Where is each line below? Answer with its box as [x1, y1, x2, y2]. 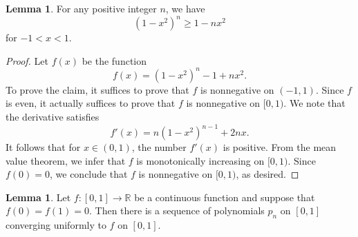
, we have [165, 1, 205, 15]
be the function [82, 53, 147, 68]
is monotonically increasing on [136, 153, 265, 167]
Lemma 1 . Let [6, 189, 71, 204]
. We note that [283, 96, 346, 110]
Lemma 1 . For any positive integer [6, 1, 157, 15]
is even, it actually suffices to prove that [6, 96, 176, 110]
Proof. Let [6, 53, 48, 68]
